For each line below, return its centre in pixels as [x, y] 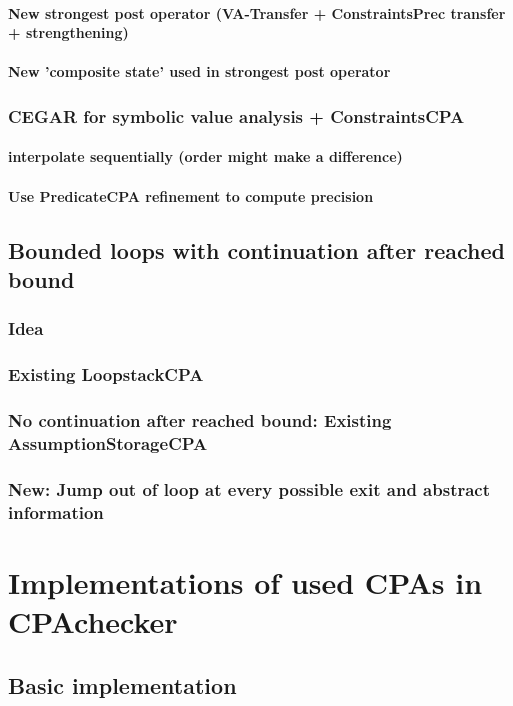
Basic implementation [122, 684]
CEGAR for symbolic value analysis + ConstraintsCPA [236, 115]
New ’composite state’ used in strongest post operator [199, 71]
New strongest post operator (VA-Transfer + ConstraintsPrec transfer [257, 12]
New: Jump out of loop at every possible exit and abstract [249, 488]
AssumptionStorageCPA [108, 442]
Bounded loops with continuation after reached [257, 249]
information [56, 511]
